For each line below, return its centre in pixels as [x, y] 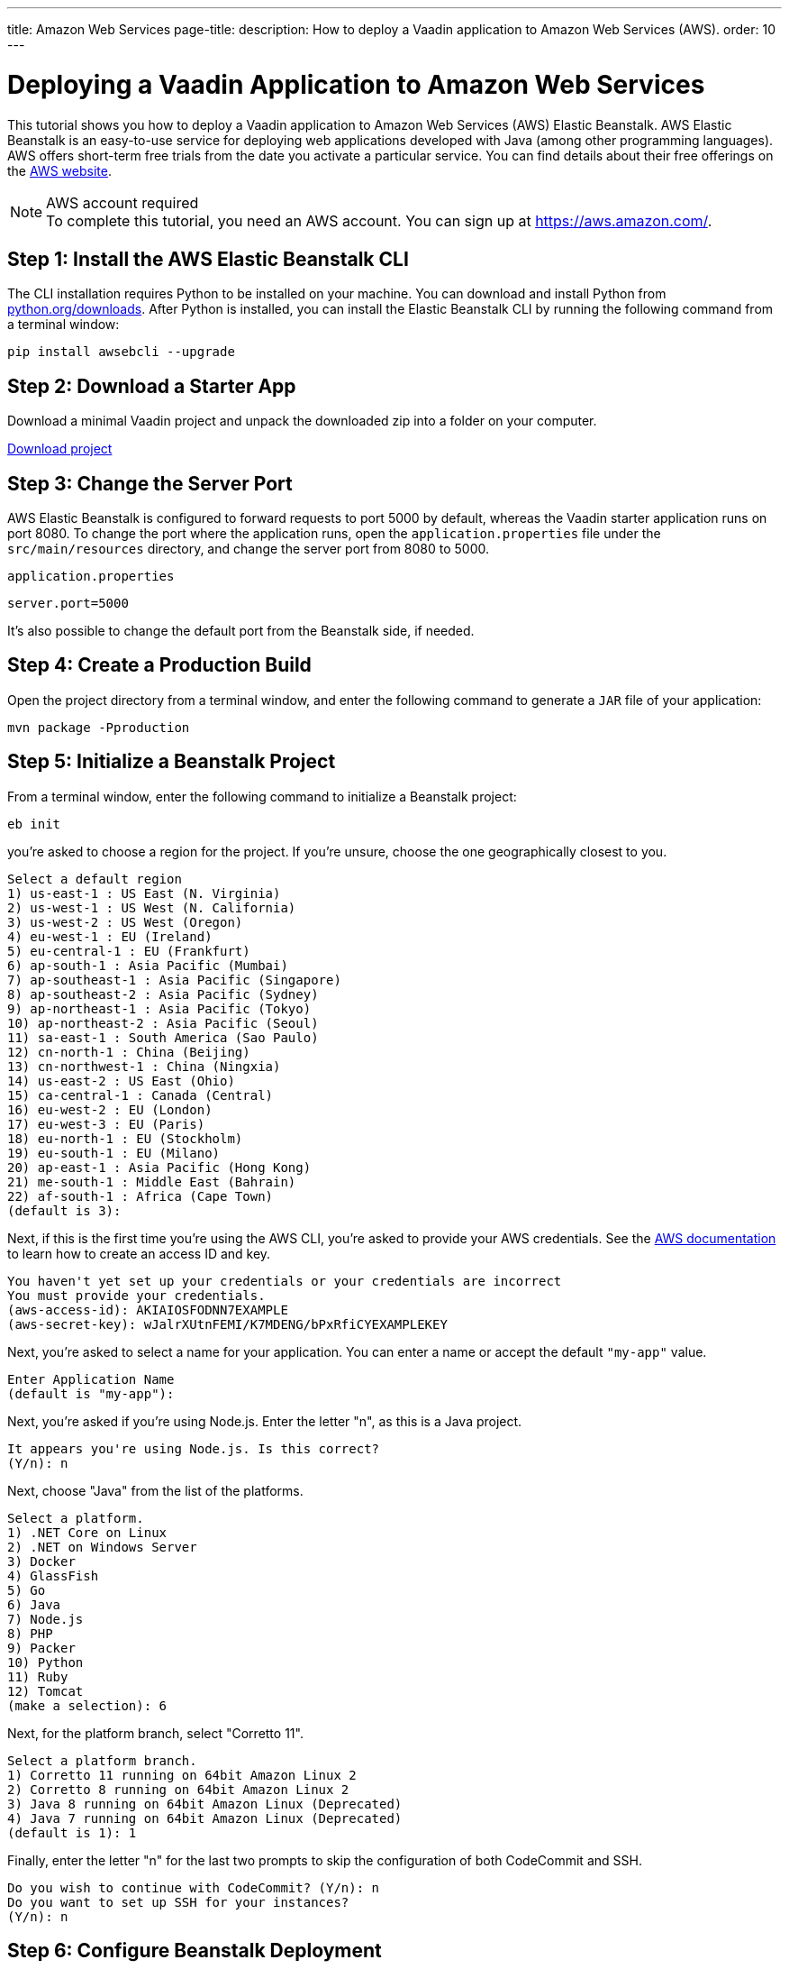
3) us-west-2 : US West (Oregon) [125, 922]
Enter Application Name [91, 1379]
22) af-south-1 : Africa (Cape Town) [141, 1196]
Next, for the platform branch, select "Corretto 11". [155, 1733]
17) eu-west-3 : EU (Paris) [106, 1124]
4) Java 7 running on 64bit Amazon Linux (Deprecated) [205, 1818]
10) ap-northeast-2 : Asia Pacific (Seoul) [163, 1023]
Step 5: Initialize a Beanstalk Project [172, 762]
